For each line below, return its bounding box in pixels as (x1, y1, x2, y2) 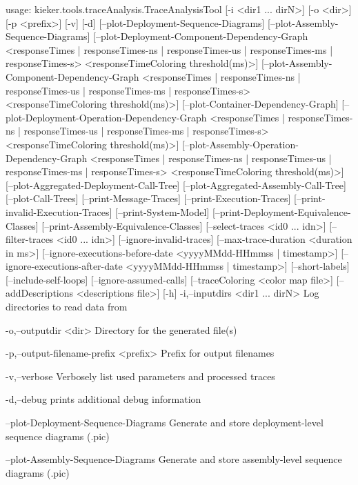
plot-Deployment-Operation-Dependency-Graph (6, 110, 207, 124)
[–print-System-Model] (115, 204, 210, 219)
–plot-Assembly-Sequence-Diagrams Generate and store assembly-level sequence (6, 452, 342, 466)
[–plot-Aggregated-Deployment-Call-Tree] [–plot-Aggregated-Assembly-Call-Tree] (6, 177, 346, 192)
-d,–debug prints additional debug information (6, 392, 201, 406)
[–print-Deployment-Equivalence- (212, 204, 351, 219)
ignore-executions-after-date (6, 259, 123, 273)
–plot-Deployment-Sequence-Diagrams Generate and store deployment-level (6, 415, 324, 430)
